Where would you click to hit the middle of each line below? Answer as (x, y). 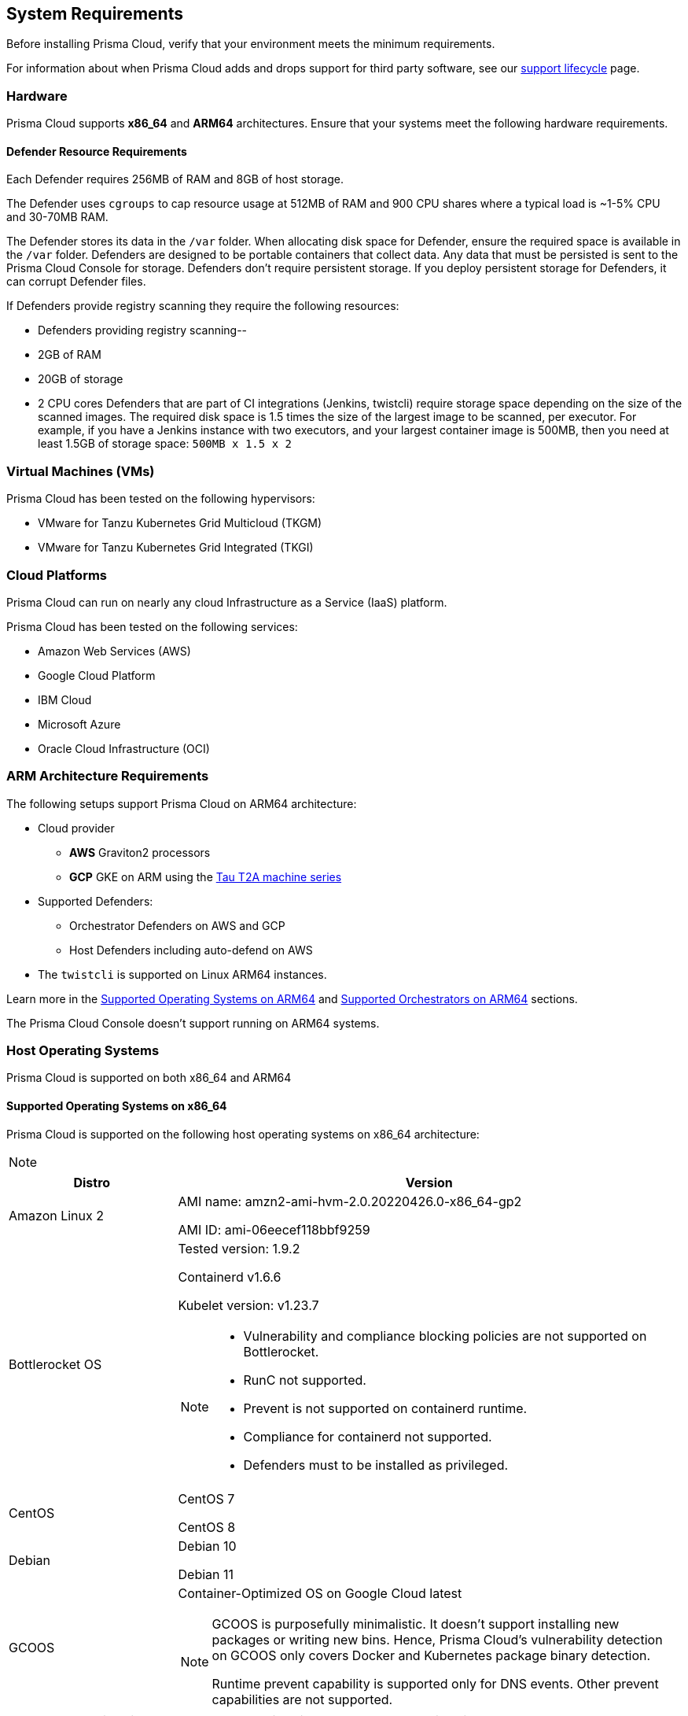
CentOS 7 (206, 1498)
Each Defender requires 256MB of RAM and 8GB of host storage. (175, 179)
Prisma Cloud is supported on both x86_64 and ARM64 (149, 1078)
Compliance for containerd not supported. (368, 1436)
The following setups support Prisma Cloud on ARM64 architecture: (182, 803)
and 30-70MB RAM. (57, 217)
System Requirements (95, 14)
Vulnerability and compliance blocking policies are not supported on (445, 1336)
